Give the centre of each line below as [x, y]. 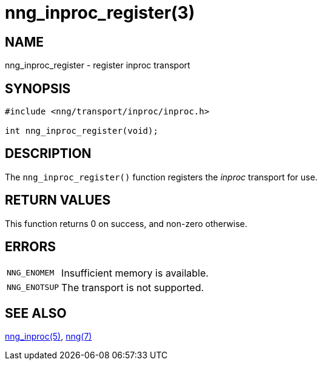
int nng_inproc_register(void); [82, 131]
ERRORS [31, 247]
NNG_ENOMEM [31, 273]
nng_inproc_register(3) [100, 13]
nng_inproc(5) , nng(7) [49, 337]
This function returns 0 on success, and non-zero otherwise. [126, 223]
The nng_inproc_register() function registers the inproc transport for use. [161, 177]
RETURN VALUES [58, 200]
